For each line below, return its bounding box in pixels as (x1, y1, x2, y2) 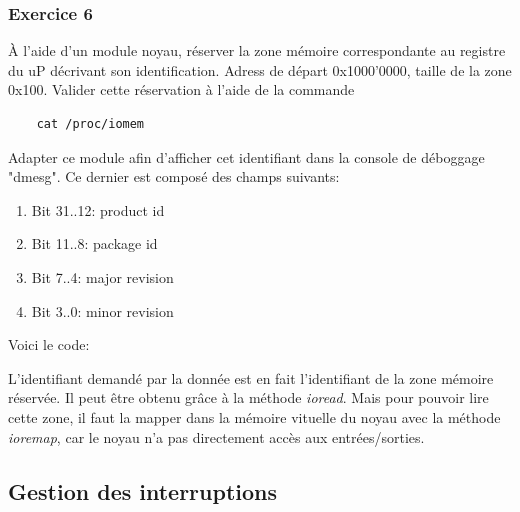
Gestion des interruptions (8, 475, 278, 506)
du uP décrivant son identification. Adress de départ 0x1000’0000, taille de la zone (8, 59, 512, 80)
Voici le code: (8, 334, 90, 355)
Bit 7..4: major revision (31, 266, 174, 287)
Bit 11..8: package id (31, 233, 158, 254)
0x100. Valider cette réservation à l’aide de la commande (8, 79, 355, 100)
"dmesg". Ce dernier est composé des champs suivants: (8, 166, 340, 187)
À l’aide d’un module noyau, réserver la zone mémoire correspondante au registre (8, 40, 506, 61)
